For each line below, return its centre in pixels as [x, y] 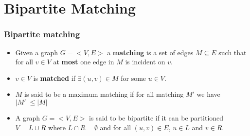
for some [134, 78]
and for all [116, 127]
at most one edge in [84, 62]
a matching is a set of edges [150, 52]
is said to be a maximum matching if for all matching [104, 94]
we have [208, 94]
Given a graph [37, 52]
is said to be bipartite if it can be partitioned [156, 117]
